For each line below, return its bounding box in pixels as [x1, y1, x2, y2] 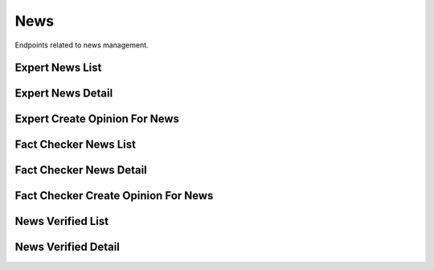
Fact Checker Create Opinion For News [14, 189, 214, 202]
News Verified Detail [14, 240, 121, 254]
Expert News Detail [14, 87, 113, 100]
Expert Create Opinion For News [14, 112, 180, 126]
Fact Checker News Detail [14, 163, 148, 177]
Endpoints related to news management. [14, 40, 149, 50]
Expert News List [14, 61, 102, 75]
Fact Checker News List [14, 137, 137, 152]
